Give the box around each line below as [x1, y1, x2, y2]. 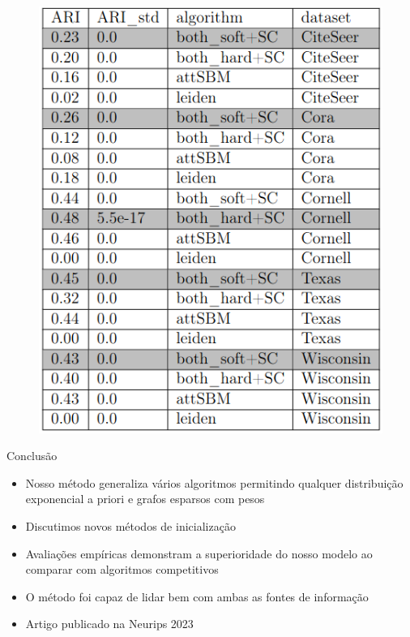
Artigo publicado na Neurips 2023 [25, 615, 194, 632]
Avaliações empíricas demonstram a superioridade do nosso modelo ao [25, 544, 373, 562]
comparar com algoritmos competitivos [25, 561, 219, 578]
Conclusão [6, 447, 58, 464]
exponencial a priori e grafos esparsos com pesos [25, 490, 265, 507]
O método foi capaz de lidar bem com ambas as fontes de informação [25, 588, 369, 605]
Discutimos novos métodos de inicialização [25, 517, 236, 534]
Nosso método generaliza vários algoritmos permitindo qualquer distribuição [25, 474, 404, 491]
